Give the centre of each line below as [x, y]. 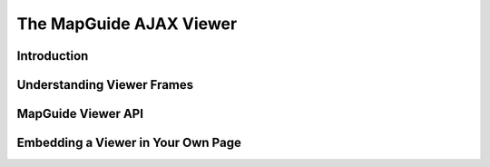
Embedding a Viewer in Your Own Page [129, 143]
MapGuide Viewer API [80, 114]
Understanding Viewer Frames [105, 85]
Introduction [53, 56]
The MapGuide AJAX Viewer [127, 24]
